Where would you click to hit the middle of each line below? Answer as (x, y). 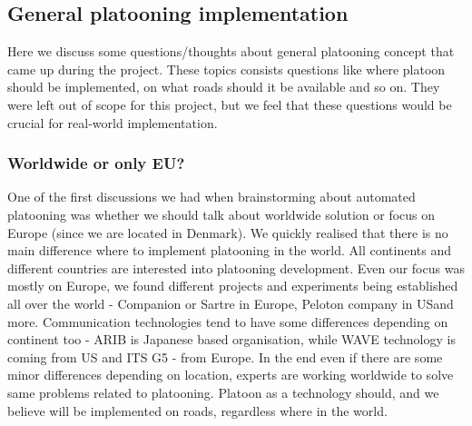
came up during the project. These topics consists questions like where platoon (226, 69)
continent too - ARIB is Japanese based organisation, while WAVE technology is (231, 339)
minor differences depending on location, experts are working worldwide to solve (231, 375)
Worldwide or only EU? (96, 163)
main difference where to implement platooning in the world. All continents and (230, 250)
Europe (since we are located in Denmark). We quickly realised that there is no (228, 232)
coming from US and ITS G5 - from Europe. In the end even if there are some (225, 357)
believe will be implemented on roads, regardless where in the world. (197, 410)
